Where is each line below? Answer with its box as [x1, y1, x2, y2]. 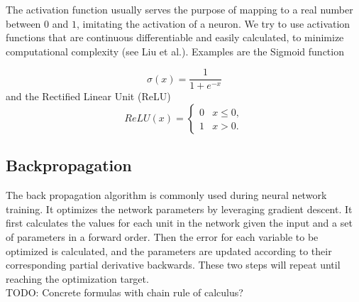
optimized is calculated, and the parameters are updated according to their [6, 243, 332, 258]
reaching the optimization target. [6, 271, 149, 286]
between [6, 16, 41, 31]
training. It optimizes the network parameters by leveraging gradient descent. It [6, 201, 353, 216]
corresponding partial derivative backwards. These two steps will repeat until [6, 257, 341, 272]
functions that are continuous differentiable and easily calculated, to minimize [6, 30, 344, 45]
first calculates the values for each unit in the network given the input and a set [6, 215, 353, 230]
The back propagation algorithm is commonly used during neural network [6, 188, 327, 203]
